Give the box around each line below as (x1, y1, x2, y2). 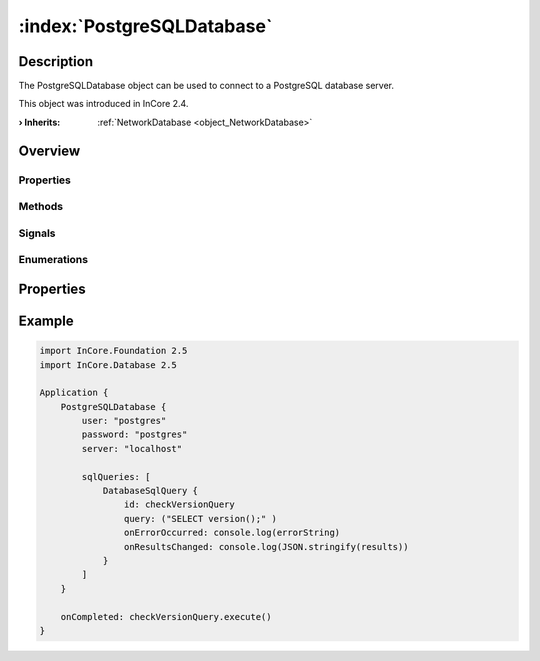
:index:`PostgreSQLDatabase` (18, 15, 273, 37)
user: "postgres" (81, 415, 167, 427)
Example (18, 312, 74, 329)
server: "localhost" (81, 443, 183, 454)
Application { (39, 387, 109, 399)
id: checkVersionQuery (123, 499, 235, 510)
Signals (18, 226, 56, 240)
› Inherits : (18, 116, 61, 128)
